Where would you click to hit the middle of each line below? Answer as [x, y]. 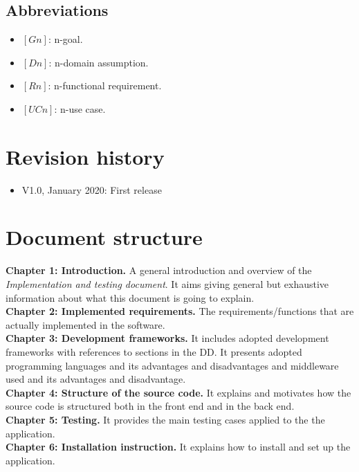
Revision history [85, 156]
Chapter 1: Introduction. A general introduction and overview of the [159, 270]
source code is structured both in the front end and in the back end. [150, 406]
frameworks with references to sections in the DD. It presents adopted [154, 351]
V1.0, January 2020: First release [92, 189]
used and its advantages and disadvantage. [96, 379]
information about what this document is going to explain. [130, 297]
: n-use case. [80, 108]
